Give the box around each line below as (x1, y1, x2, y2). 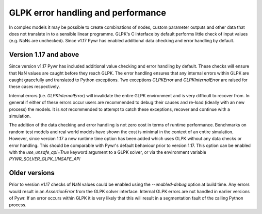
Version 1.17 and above (9, 51, 80, 59)
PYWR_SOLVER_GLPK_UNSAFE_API (9, 156, 81, 162)
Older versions (9, 169, 55, 177)
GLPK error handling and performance (9, 7, 166, 18)
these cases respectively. (9, 84, 60, 89)
